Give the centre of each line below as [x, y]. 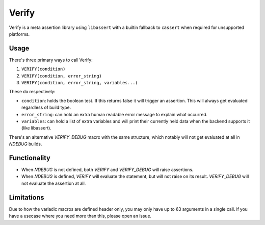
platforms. [19, 34]
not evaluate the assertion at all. [53, 183]
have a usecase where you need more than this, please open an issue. [80, 216]
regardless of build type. [46, 107]
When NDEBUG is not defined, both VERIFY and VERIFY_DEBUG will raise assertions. [107, 170]
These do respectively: [32, 92]
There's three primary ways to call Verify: [51, 60]
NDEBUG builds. [26, 144]
